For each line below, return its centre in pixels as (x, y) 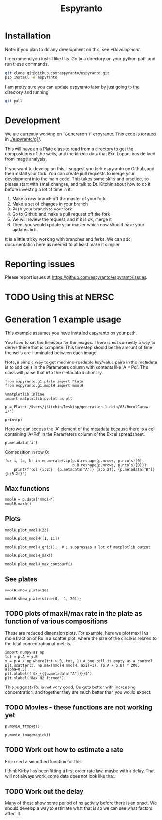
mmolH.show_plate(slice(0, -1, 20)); (43, 599)
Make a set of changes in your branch (50, 204)
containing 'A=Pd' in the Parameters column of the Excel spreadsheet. (75, 434)
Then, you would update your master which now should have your (78, 224)
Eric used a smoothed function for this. (44, 762)
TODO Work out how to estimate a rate (64, 750)
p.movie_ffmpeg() (23, 726)
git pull (14, 101)
